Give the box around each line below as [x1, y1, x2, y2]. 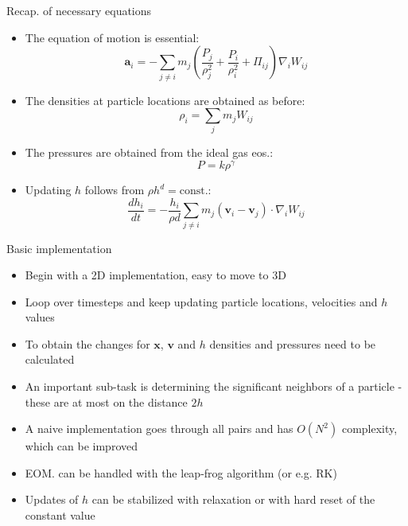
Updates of [25, 491, 79, 508]
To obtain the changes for [25, 335, 150, 352]
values [25, 309, 55, 325]
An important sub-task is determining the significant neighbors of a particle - [25, 378, 402, 395]
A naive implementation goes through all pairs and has [25, 420, 293, 437]
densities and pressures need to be [209, 335, 376, 352]
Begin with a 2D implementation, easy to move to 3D [25, 267, 286, 283]
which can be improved [25, 438, 138, 454]
